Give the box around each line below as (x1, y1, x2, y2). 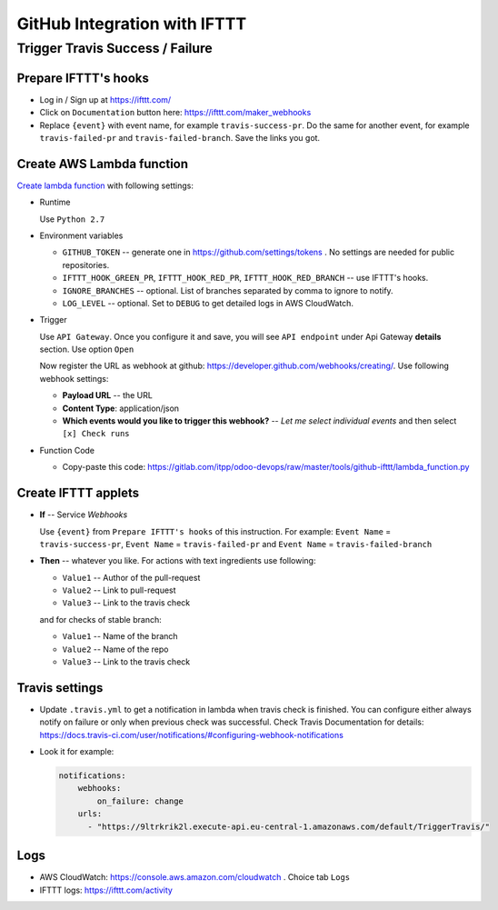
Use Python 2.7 (39, 214, 105, 225)
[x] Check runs (62, 428, 131, 439)
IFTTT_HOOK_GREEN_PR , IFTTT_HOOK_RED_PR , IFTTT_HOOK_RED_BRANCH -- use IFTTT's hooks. (62, 273, 429, 284)
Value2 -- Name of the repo (62, 644, 169, 655)
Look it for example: (39, 746, 115, 757)
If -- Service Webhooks (39, 509, 128, 520)
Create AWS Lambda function (16, 155, 189, 172)
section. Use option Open (39, 344, 134, 355)
